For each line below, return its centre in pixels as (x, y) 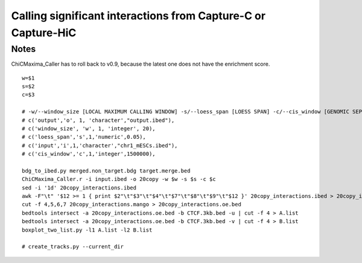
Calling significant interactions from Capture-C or (138, 16)
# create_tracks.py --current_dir (73, 247)
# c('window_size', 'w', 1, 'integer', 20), (89, 128)
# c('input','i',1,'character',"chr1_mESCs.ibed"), (100, 145)
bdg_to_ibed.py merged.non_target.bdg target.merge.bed (106, 171)
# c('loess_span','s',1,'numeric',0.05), (84, 137)
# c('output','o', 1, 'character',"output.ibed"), (98, 120)
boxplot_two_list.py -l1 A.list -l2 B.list (87, 230)
